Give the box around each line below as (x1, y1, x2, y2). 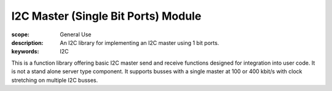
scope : (11, 31, 30, 38)
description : (11, 39, 44, 46)
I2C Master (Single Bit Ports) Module (11, 9, 202, 23)
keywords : (11, 48, 39, 55)
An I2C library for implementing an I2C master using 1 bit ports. (60, 39, 219, 46)
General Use (60, 31, 92, 38)
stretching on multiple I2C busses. (11, 76, 98, 84)
